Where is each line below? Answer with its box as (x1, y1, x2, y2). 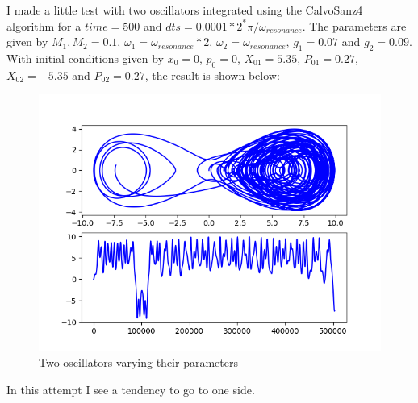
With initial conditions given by (6, 49, 164, 66)
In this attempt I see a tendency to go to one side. (6, 380, 255, 397)
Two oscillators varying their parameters (39, 353, 238, 370)
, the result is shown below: (144, 66, 280, 83)
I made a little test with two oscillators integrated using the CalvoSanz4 (6, 2, 363, 18)
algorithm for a (6, 17, 82, 34)
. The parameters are (302, 17, 407, 34)
